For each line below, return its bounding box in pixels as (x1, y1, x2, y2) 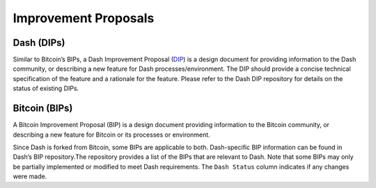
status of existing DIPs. (13, 84, 79, 93)
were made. (13, 172, 47, 180)
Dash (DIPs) (13, 37, 65, 49)
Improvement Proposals (13, 10, 155, 26)
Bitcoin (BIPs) (13, 103, 73, 114)
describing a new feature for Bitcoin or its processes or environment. (13, 130, 210, 139)
